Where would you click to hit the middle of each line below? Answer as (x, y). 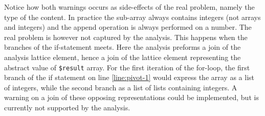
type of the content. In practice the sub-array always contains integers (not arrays (132, 17)
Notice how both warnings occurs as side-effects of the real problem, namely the (129, 7)
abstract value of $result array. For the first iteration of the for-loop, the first (127, 67)
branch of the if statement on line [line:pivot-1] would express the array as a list (129, 77)
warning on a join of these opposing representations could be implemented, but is (131, 97)
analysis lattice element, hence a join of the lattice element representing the (123, 57)
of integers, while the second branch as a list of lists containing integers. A (121, 87)
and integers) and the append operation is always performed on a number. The (128, 27)
